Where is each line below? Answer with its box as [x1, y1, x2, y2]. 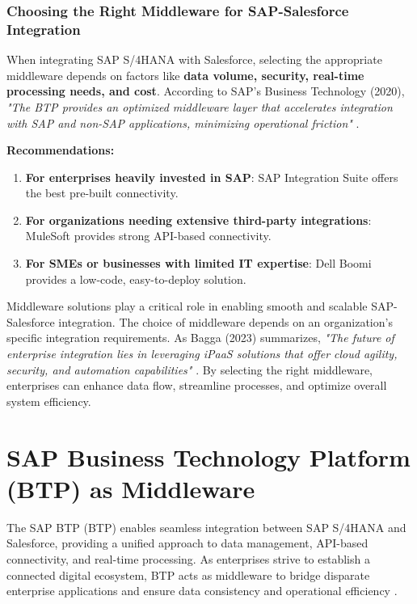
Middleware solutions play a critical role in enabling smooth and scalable [6, 298, 368, 315]
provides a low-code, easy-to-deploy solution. [25, 270, 246, 287]
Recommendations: [6, 141, 115, 158]
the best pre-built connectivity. [25, 184, 179, 201]
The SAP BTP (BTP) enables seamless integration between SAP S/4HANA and [6, 518, 406, 535]
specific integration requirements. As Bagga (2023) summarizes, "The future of [6, 329, 394, 346]
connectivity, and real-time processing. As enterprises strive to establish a [6, 550, 370, 567]
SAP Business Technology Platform [6, 440, 411, 473]
